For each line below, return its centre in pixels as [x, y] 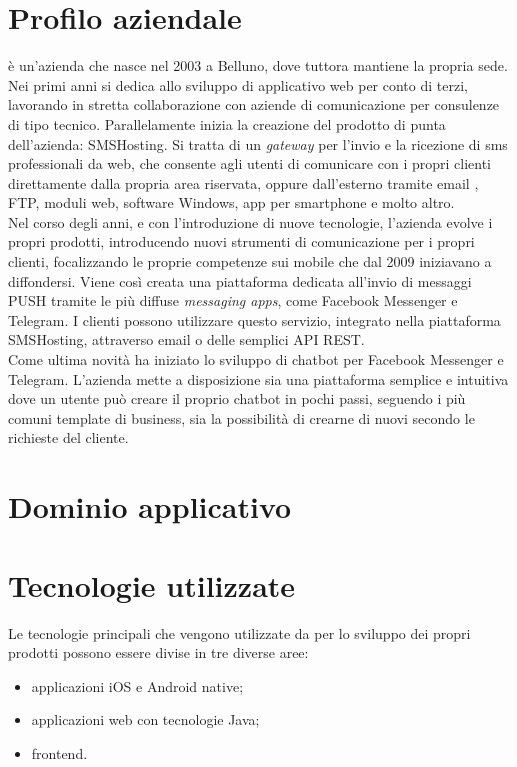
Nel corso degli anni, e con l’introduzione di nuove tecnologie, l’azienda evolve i [250, 221]
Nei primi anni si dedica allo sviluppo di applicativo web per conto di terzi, [238, 84]
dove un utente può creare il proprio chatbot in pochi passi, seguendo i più [237, 398]
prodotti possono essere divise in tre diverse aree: [158, 652]
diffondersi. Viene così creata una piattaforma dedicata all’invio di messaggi [240, 280]
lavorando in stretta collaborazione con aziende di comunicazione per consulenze [254, 104]
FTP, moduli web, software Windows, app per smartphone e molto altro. [231, 202]
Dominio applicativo [150, 506]
